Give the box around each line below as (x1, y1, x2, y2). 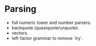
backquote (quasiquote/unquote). (11, 24, 79, 30)
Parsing (4, 3, 37, 15)
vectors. (11, 30, 29, 36)
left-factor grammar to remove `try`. (11, 35, 84, 41)
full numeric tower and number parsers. (11, 20, 92, 25)
